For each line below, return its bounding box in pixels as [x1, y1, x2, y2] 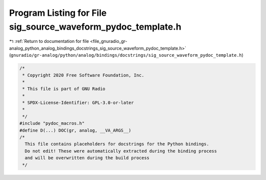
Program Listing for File [9, 7, 107, 18]
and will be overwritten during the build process [25, 155, 150, 161]
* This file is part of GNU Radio [22, 86, 105, 92]
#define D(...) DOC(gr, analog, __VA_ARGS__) [19, 127, 132, 133]
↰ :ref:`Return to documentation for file [9, 38, 89, 44]
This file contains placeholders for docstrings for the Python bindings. [25, 141, 209, 147]
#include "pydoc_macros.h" [19, 121, 85, 126]
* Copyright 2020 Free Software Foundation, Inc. [22, 72, 145, 78]
